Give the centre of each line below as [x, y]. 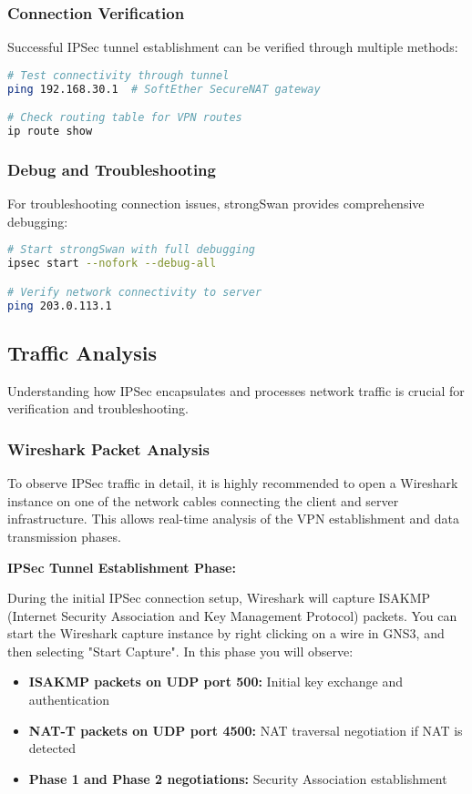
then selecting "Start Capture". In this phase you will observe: [180, 651]
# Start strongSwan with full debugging [132, 250]
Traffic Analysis [82, 352]
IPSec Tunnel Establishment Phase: [122, 567]
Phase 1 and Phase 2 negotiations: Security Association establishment [238, 778]
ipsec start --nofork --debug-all [112, 264]
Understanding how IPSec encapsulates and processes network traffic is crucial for [236, 390]
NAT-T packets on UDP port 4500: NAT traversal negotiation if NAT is [246, 730]
